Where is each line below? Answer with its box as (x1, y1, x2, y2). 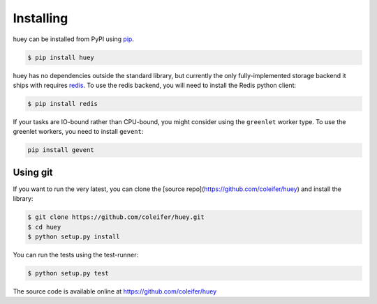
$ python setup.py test (27, 269, 110, 277)
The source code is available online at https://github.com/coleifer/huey (13, 287, 216, 296)
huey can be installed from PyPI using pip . (13, 35, 134, 43)
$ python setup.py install (27, 232, 120, 241)
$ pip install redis (27, 100, 98, 107)
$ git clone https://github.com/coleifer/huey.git (27, 213, 205, 221)
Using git (13, 166, 53, 178)
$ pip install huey (27, 53, 94, 61)
